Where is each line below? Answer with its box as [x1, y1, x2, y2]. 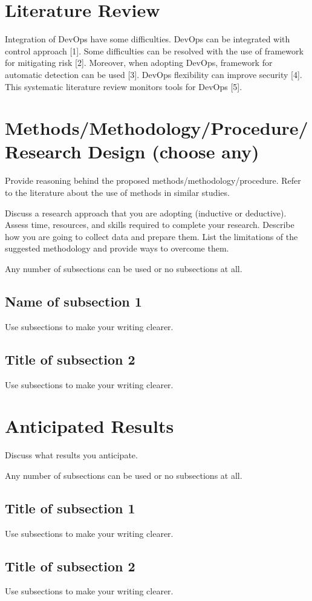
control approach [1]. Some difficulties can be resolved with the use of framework [5, 44, 304, 57]
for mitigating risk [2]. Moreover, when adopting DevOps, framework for [5, 56, 273, 69]
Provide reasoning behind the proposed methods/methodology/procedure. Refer [5, 174, 301, 187]
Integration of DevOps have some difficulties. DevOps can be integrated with [5, 33, 290, 45]
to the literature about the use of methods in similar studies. [5, 186, 230, 198]
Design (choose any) [88, 139, 259, 164]
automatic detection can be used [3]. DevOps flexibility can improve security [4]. [5, 68, 302, 80]
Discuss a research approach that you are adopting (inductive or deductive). [5, 206, 287, 219]
